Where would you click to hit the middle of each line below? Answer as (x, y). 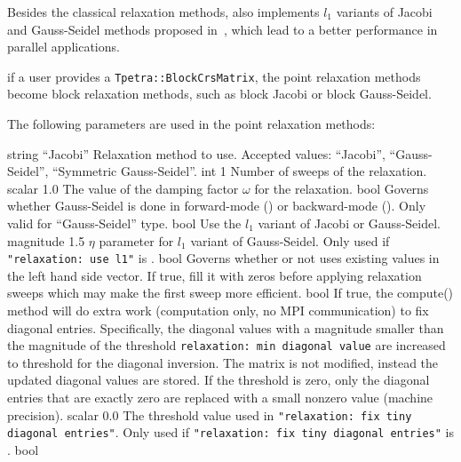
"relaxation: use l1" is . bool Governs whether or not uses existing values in (223, 258)
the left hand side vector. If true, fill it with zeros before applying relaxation (215, 275)
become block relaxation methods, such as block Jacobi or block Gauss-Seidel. (219, 94)
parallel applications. (64, 47)
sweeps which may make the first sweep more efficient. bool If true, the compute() (230, 293)
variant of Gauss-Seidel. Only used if (290, 240)
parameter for (136, 240)
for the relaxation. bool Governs (342, 188)
